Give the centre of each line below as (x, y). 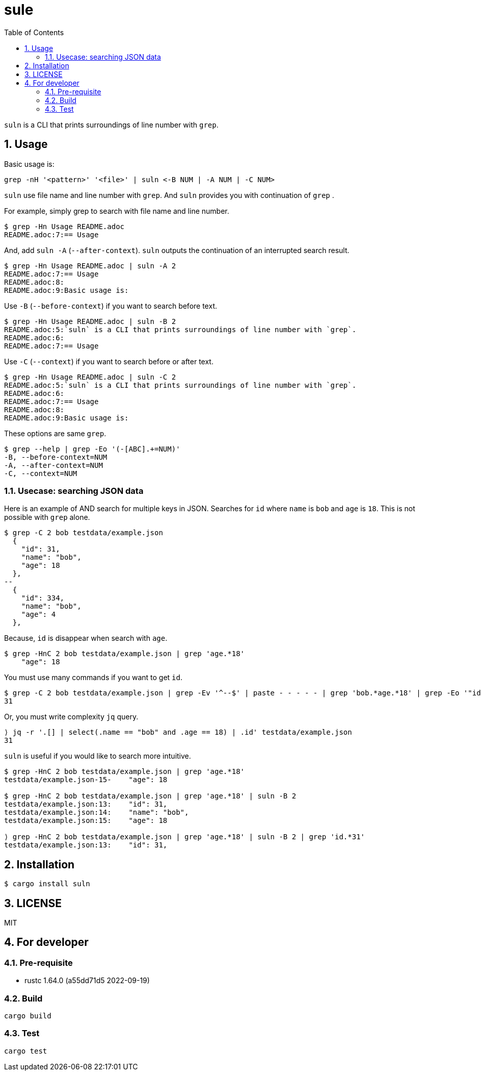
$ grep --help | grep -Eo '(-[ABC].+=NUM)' (92, 449)
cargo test (26, 1051)
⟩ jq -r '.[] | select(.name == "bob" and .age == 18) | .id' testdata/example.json (178, 732)
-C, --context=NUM (41, 473)
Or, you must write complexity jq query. (71, 717)
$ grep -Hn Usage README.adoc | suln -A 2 (90, 266)
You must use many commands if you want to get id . (93, 678)
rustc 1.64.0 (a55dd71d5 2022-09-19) (87, 981)
